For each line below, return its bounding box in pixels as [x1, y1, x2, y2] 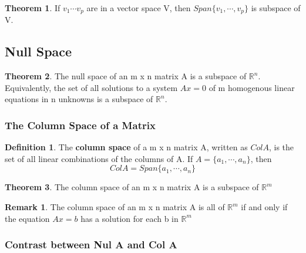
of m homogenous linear [209, 81, 295, 93]
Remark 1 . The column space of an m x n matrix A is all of [5, 201, 225, 213]
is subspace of [251, 2, 301, 14]
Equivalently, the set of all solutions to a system [5, 81, 178, 93]
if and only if [241, 201, 288, 213]
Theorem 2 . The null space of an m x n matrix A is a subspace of [5, 70, 247, 82]
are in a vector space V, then [86, 2, 191, 14]
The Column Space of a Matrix [5, 117, 156, 132]
